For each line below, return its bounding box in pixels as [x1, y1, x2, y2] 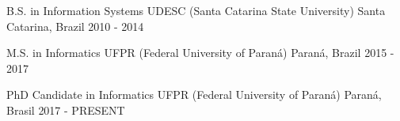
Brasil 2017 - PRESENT [6, 101, 125, 118]
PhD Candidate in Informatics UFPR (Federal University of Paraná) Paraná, [6, 86, 382, 103]
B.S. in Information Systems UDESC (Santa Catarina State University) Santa [6, 2, 386, 18]
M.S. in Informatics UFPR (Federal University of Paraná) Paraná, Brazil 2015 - [6, 44, 394, 61]
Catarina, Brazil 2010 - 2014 [6, 17, 144, 34]
